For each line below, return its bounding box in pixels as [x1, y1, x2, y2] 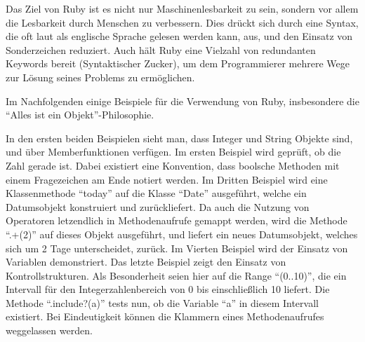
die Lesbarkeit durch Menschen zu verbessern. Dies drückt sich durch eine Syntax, [6, 15, 359, 29]
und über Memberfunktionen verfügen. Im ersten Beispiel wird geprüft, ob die [6, 144, 341, 159]
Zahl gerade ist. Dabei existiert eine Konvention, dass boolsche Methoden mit [6, 158, 340, 172]
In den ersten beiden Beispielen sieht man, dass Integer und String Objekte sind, [6, 130, 353, 145]
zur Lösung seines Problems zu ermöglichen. [6, 69, 195, 84]
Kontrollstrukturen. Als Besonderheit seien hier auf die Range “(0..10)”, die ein [6, 268, 347, 282]
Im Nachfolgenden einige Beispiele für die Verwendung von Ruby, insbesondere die [6, 93, 359, 108]
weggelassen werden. [6, 323, 93, 338]
